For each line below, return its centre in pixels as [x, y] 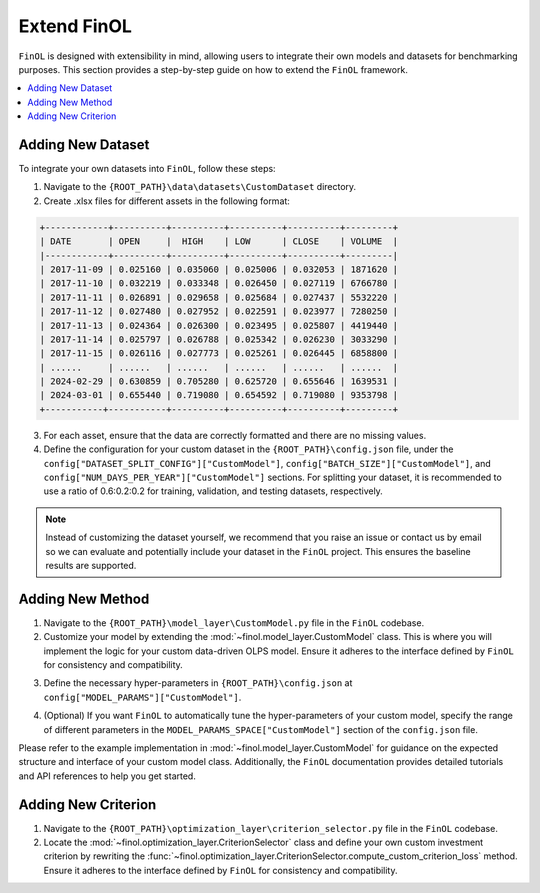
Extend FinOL [75, 26]
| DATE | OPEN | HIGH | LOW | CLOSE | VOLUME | [219, 241]
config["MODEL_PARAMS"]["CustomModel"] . [142, 697]
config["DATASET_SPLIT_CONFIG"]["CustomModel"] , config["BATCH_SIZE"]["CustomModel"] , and [267, 463]
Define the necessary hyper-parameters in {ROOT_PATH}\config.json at [198, 683]
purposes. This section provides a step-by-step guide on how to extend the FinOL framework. [213, 69]
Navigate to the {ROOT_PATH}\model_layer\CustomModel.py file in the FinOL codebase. [234, 622]
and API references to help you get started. [107, 776]
